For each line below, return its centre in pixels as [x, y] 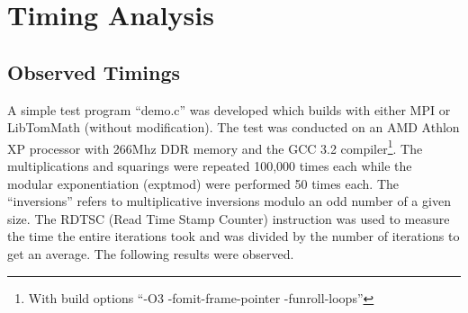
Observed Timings [94, 72]
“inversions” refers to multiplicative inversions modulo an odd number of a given [229, 201]
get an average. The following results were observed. [151, 253]
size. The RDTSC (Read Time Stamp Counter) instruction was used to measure [229, 218]
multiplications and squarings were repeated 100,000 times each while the [210, 166]
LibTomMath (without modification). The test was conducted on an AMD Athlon [234, 127]
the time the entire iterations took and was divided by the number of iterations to [234, 236]
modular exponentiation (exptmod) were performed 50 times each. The [203, 183]
